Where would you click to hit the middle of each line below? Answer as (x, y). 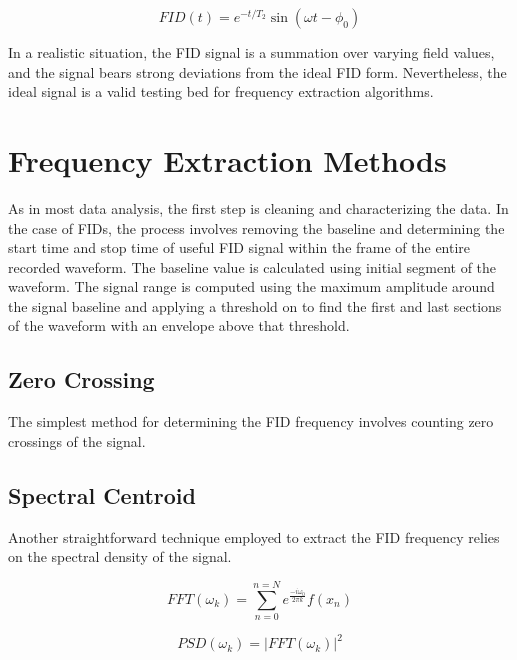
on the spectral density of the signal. (120, 556)
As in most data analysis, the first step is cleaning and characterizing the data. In (258, 207)
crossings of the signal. (77, 440)
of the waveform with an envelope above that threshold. (179, 325)
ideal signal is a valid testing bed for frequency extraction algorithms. (221, 91)
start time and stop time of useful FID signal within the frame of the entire (239, 247)
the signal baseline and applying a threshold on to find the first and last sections (255, 305)
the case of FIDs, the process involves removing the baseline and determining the (256, 227)
